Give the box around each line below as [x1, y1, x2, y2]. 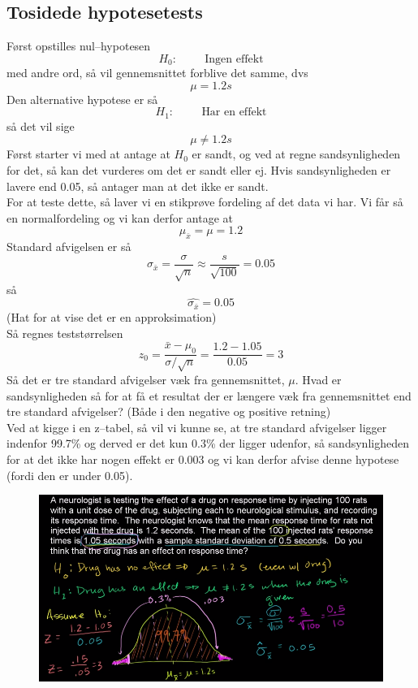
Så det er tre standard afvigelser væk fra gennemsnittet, [6, 370, 285, 387]
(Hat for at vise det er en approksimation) [6, 308, 217, 325]
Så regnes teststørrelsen [6, 324, 123, 341]
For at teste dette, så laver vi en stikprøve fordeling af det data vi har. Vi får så [6, 193, 403, 210]
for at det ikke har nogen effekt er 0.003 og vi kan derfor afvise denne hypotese [6, 450, 399, 467]
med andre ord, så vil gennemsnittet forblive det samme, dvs [6, 64, 308, 81]
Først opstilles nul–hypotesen [6, 37, 151, 54]
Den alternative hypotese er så [6, 90, 158, 107]
